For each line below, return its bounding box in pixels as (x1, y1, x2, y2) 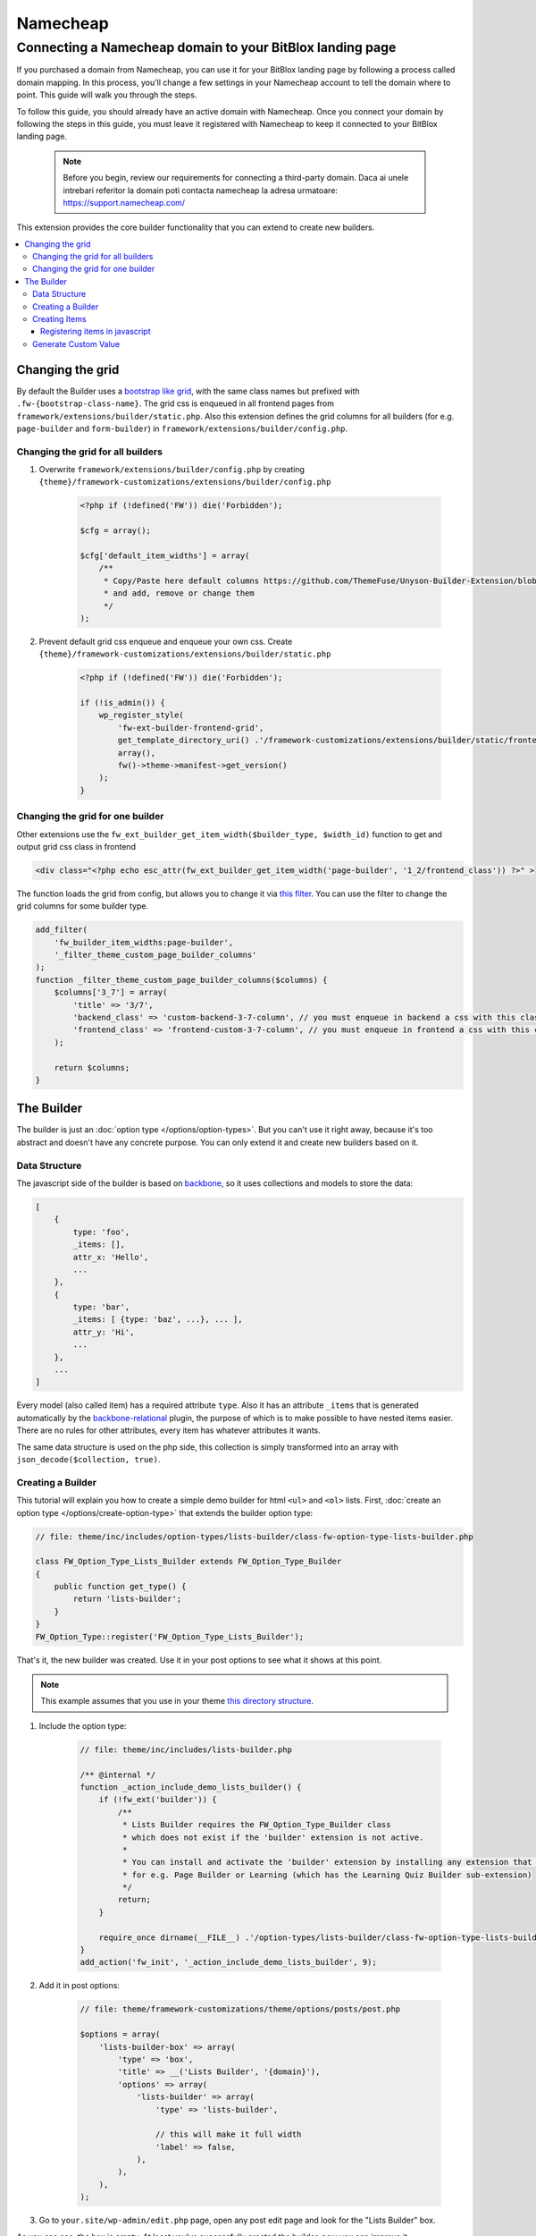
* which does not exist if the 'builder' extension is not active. (121, 1832, 424, 1842)
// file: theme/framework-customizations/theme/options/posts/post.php (80, 2004, 401, 2014)
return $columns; (54, 1063, 130, 1072)
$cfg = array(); (80, 526, 152, 536)
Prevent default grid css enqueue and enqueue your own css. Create (38, 636, 293, 647)
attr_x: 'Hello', (72, 1252, 149, 1262)
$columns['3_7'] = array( (54, 987, 168, 997)
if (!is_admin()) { (80, 698, 165, 708)
